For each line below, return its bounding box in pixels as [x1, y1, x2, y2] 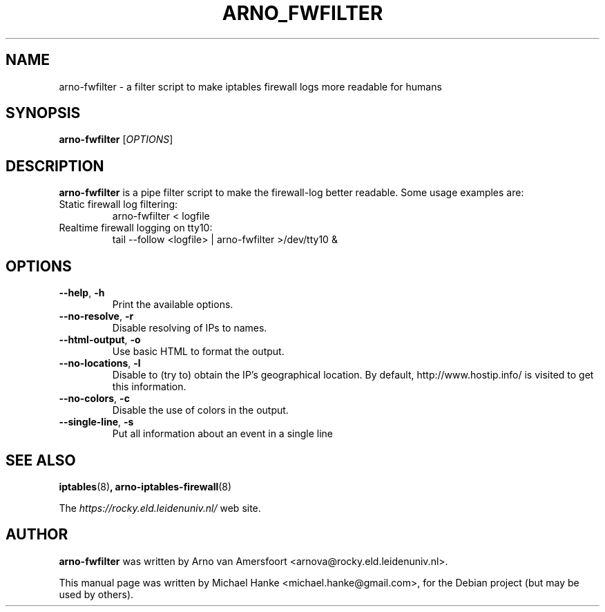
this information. [112, 381, 186, 393]
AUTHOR [6, 526, 68, 544]
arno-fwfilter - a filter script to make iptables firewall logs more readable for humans [59, 80, 442, 93]
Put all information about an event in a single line [112, 428, 334, 440]
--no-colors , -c [59, 392, 130, 405]
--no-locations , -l [59, 357, 141, 370]
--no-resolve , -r [59, 310, 134, 323]
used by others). [59, 588, 134, 600]
